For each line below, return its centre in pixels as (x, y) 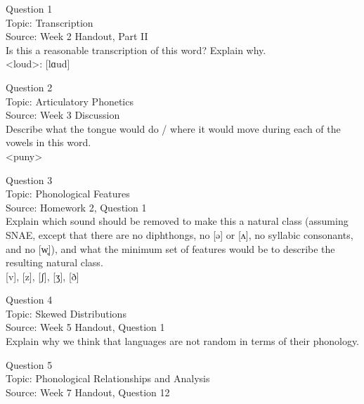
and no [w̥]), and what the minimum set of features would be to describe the (170, 248)
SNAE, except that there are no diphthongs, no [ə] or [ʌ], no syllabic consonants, (180, 234)
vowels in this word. (48, 142)
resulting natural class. (54, 262)
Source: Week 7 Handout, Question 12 (88, 392)
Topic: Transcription (50, 22)
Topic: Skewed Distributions (66, 313)
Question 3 (29, 180)
